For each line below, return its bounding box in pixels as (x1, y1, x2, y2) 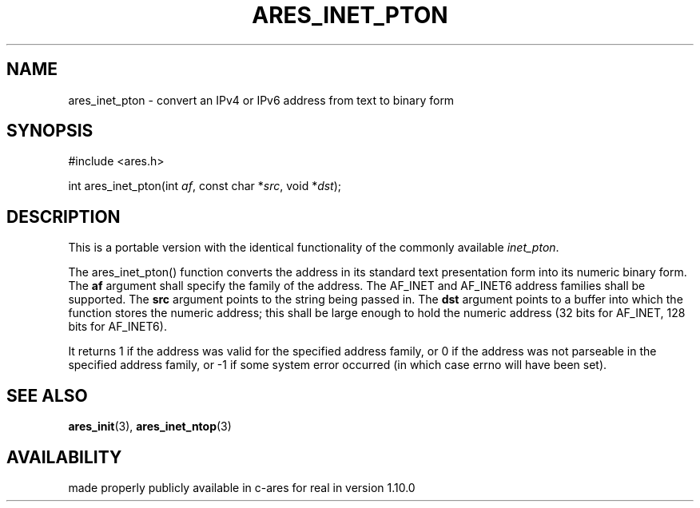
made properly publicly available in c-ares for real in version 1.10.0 (68, 480, 416, 494)
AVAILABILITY (6, 446, 122, 467)
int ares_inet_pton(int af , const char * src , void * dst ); (68, 179, 342, 193)
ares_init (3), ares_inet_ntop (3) (68, 419, 232, 434)
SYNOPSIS (6, 121, 93, 141)
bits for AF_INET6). (68, 319, 167, 334)
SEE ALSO (6, 385, 88, 406)
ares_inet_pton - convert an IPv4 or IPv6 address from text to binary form (68, 93, 455, 107)
